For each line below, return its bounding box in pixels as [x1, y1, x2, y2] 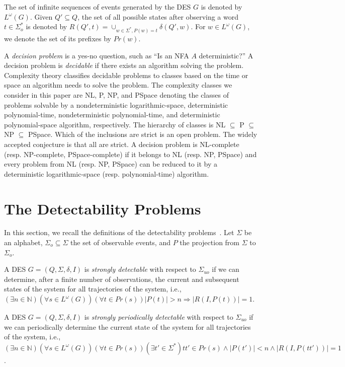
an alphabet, [4, 237, 43, 248]
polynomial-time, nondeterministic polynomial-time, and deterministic [4, 109, 220, 120]
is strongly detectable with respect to [84, 264, 196, 274]
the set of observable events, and [70, 237, 170, 248]
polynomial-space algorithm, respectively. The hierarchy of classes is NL [4, 119, 226, 129]
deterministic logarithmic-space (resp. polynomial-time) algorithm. [4, 168, 209, 179]
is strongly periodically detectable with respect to [84, 312, 233, 322]
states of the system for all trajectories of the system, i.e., [4, 283, 182, 294]
